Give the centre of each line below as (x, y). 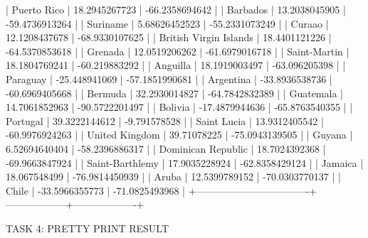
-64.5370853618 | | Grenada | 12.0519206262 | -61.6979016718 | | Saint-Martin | (178, 51)
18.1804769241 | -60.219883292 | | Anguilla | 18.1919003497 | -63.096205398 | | (176, 65)
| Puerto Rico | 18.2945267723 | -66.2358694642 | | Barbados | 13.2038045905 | (176, 9)
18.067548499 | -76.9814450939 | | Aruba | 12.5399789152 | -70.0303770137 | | (173, 177)
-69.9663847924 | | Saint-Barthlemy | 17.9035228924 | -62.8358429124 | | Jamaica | (185, 162)
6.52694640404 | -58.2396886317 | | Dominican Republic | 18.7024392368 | (166, 148)
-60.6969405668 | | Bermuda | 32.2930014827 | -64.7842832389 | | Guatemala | (174, 93)
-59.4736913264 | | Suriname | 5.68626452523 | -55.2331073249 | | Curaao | (167, 23)
